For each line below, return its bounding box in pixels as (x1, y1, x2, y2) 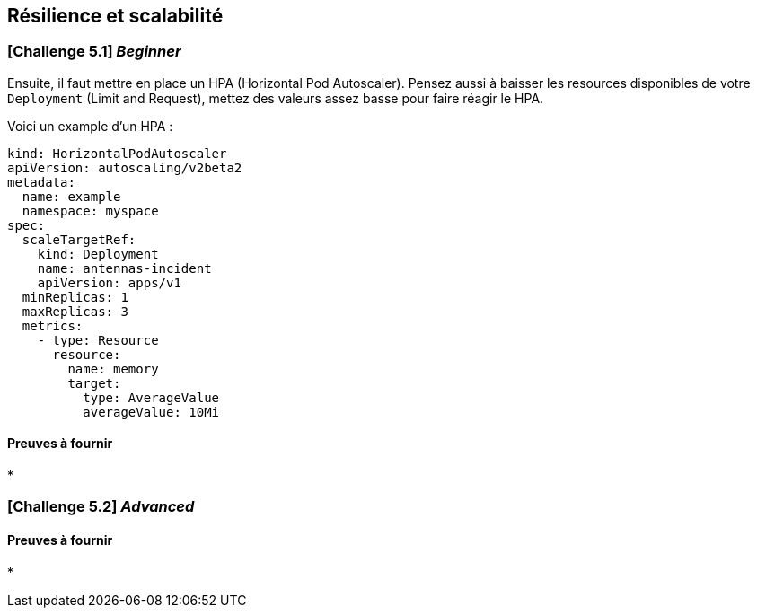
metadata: (7, 174, 75, 189)
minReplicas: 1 (22, 289, 128, 304)
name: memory (67, 361, 159, 376)
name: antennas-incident (37, 260, 212, 276)
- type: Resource (37, 332, 159, 347)
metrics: (22, 318, 84, 333)
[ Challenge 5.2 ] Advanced (7, 497, 195, 516)
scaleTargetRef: (22, 232, 136, 247)
